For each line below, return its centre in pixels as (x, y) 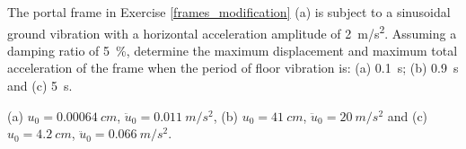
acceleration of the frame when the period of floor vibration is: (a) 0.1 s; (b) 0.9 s (233, 68)
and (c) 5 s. (40, 86)
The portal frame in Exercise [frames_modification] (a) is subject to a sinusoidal (229, 12)
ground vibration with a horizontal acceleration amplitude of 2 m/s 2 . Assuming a (232, 31)
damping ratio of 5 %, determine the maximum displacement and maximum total (233, 50)
